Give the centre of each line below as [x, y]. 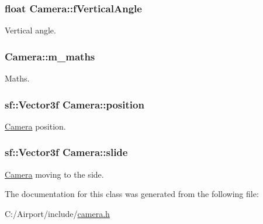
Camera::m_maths [50, 56]
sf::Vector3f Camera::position [75, 104]
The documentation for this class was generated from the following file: [132, 194]
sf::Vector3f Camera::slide [66, 152]
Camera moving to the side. [54, 174]
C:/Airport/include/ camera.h [57, 213]
